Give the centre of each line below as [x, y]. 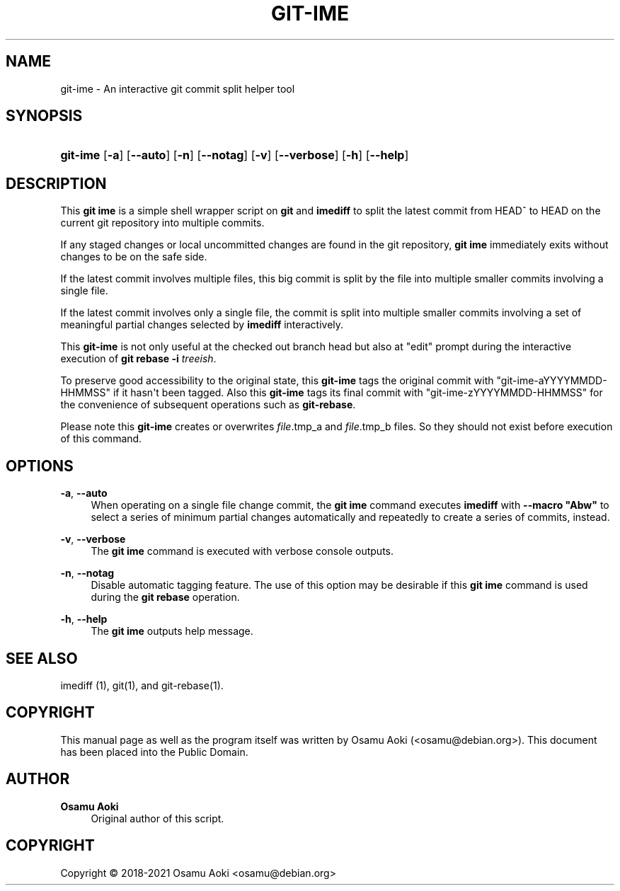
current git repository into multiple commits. [162, 223]
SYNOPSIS [44, 116]
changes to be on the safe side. [134, 257]
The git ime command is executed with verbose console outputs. [242, 551]
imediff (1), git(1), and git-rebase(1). [142, 685]
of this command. [101, 439]
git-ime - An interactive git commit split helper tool [178, 88]
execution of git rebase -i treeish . [138, 359]
